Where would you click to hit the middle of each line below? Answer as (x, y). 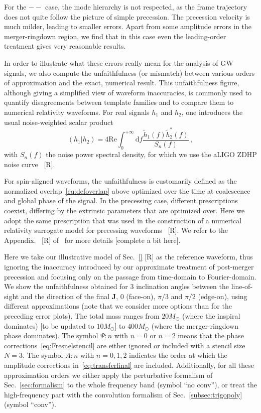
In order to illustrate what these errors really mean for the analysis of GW (119, 62)
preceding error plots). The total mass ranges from (82, 316)
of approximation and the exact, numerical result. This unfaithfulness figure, (122, 83)
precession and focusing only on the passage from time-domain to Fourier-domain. (130, 276)
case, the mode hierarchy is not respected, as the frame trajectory (146, 7)
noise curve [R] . (30, 164)
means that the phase (211, 335)
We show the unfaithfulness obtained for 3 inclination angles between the (116, 286)
